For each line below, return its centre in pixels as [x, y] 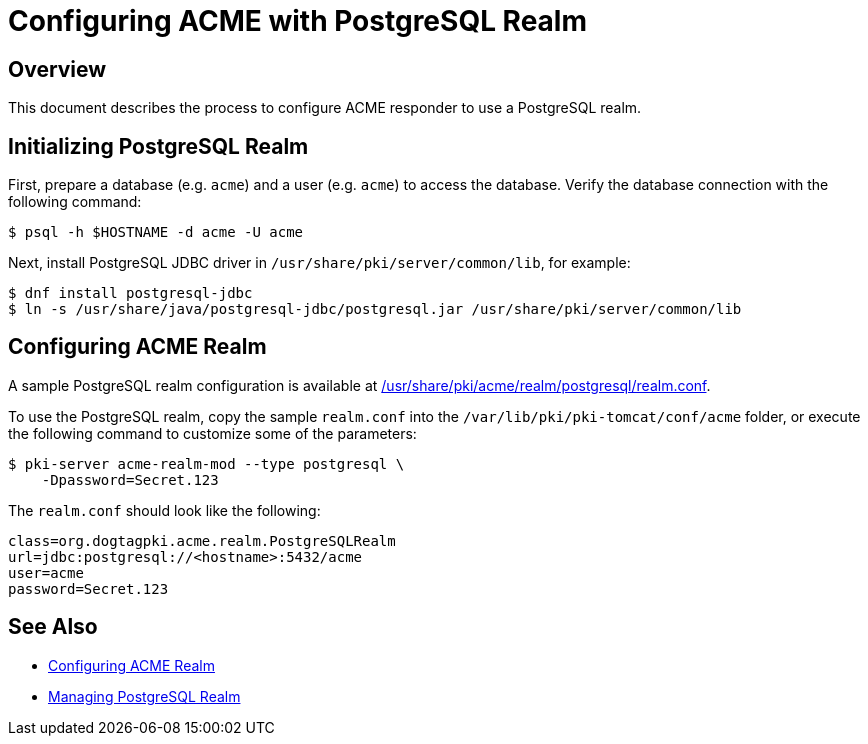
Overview [57, 69]
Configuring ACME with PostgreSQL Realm [297, 21]
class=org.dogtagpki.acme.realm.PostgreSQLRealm [202, 540]
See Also [53, 627]
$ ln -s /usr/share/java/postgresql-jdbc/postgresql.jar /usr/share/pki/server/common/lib [375, 309]
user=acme [46, 572]
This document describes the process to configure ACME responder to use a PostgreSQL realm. [325, 108]
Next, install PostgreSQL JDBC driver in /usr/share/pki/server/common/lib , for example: [319, 263]
